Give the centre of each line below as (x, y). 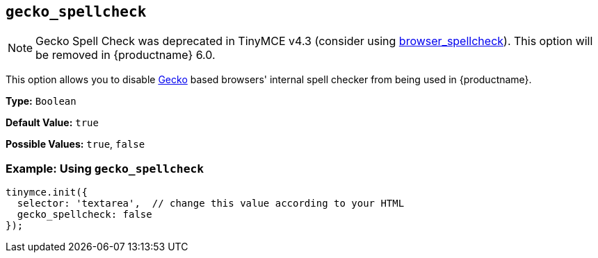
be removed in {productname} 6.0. (126, 55)
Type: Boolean (41, 101)
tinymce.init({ (47, 192)
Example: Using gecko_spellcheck (105, 168)
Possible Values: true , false (75, 144)
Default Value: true (52, 123)
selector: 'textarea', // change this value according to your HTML (211, 204)
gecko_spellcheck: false (84, 215)
